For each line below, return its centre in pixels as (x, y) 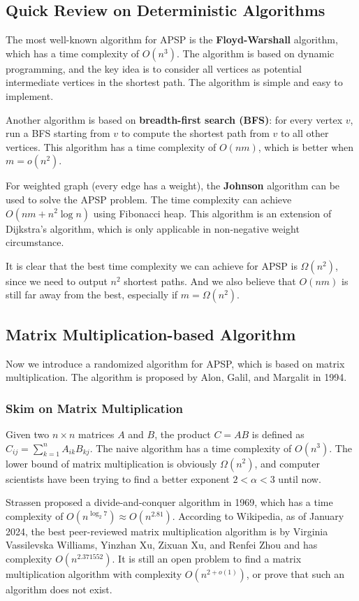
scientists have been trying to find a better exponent (118, 478)
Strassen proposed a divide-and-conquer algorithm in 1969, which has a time (169, 502)
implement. (30, 95)
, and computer (287, 463)
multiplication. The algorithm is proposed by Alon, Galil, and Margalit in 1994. (176, 377)
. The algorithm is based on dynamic (255, 53)
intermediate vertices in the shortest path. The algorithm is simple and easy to (174, 82)
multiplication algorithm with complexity (94, 573)
